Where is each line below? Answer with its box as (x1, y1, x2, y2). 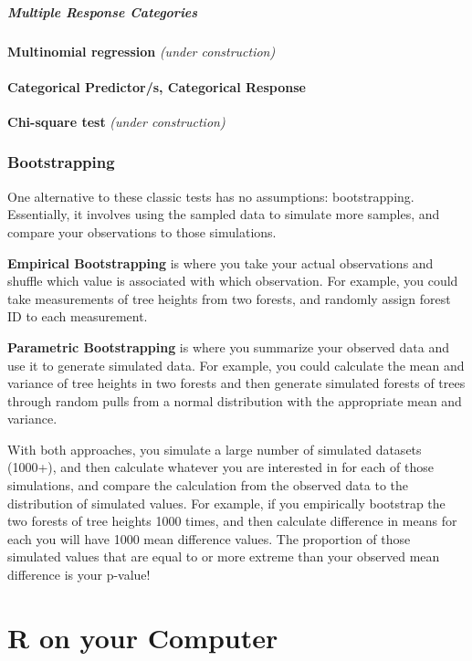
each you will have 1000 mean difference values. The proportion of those (7, 529, 411, 548)
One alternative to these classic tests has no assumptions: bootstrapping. (7, 186, 414, 205)
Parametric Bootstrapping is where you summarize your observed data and (7, 337, 450, 356)
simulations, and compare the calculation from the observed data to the (7, 476, 409, 495)
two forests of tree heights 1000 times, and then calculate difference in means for (7, 511, 457, 530)
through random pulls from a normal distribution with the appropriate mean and (7, 391, 462, 410)
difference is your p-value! (7, 565, 151, 584)
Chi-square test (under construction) (7, 111, 226, 131)
